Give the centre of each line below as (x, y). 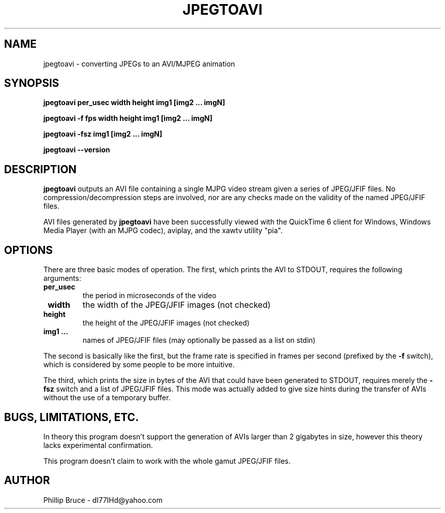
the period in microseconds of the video (149, 296)
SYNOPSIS (32, 83)
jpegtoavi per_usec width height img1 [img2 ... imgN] (134, 103)
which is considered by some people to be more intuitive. (139, 365)
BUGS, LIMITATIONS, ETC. (72, 417)
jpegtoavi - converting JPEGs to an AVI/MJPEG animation (139, 63)
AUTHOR (27, 480)
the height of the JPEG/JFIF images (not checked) (166, 323)
